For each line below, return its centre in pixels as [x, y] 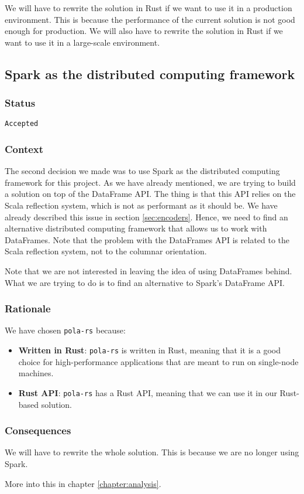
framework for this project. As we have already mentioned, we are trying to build [150, 182]
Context [24, 149]
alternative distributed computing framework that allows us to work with [136, 228]
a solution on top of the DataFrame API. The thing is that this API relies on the [150, 194]
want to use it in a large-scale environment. [82, 42]
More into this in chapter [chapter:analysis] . [83, 483]
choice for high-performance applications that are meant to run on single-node [158, 361]
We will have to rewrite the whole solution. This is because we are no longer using [152, 452]
